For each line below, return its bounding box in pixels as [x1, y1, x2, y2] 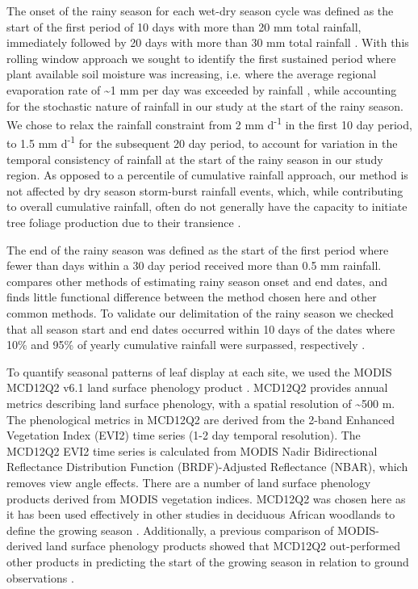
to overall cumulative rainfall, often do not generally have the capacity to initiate [6, 198, 408, 215]
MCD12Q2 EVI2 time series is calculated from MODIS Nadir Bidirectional [6, 442, 378, 459]
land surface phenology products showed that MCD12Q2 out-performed [46, 537, 400, 554]
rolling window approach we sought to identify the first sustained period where [6, 49, 396, 66]
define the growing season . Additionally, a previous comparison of [6, 521, 334, 538]
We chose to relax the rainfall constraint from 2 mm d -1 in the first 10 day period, [6, 114, 412, 133]
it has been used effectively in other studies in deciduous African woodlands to [6, 506, 395, 523]
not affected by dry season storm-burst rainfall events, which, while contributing [6, 182, 403, 199]
